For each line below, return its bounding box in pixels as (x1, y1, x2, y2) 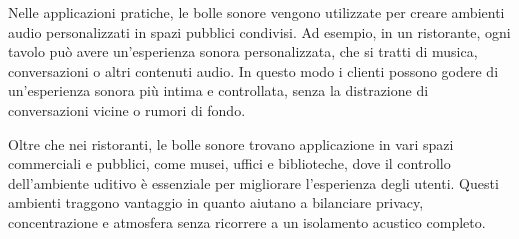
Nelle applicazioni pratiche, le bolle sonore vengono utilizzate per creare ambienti (8, 2, 505, 22)
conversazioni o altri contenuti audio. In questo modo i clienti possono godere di (8, 60, 499, 81)
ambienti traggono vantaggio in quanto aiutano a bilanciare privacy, (8, 192, 424, 213)
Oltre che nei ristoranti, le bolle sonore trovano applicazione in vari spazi (8, 133, 454, 154)
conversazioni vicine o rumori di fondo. (8, 99, 246, 120)
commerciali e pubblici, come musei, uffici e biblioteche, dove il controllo (8, 153, 451, 174)
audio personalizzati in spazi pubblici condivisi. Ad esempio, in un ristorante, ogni (8, 21, 511, 42)
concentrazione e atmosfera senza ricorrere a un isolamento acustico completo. (8, 211, 486, 232)
